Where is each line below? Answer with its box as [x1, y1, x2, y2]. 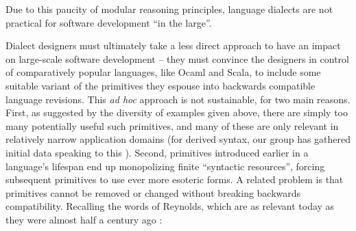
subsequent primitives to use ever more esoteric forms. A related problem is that [5, 172, 344, 187]
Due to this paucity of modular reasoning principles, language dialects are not [5, 2, 333, 16]
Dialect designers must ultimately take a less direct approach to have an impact [5, 38, 341, 53]
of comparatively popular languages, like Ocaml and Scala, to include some [5, 65, 321, 79]
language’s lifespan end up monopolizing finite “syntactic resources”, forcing [5, 159, 325, 173]
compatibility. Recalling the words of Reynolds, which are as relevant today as [5, 199, 335, 213]
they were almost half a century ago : [5, 212, 163, 226]
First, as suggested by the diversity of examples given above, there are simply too [5, 105, 348, 120]
